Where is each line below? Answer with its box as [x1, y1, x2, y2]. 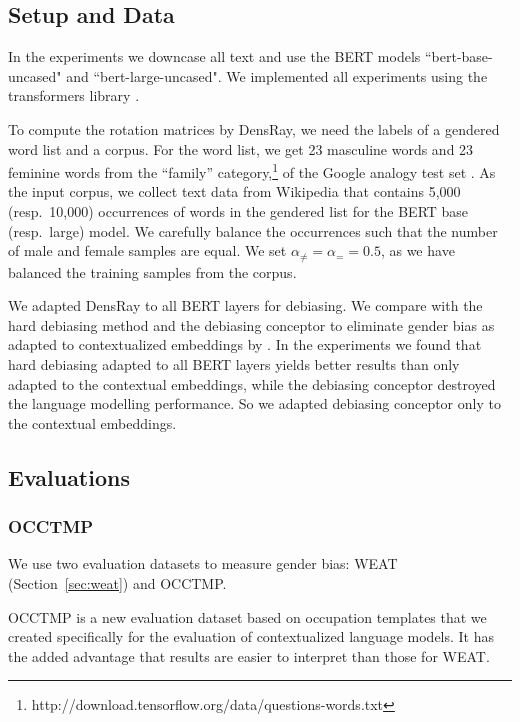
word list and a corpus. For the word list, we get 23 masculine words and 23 [8, 138, 474, 159]
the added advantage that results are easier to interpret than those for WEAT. [8, 645, 490, 666]
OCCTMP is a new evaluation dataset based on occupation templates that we [8, 606, 487, 627]
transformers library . [8, 85, 140, 106]
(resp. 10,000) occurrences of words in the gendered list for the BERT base [8, 201, 469, 222]
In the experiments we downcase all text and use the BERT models [8, 46, 421, 67]
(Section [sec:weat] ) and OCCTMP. [8, 573, 227, 593]
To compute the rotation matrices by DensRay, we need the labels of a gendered [8, 118, 500, 139]
